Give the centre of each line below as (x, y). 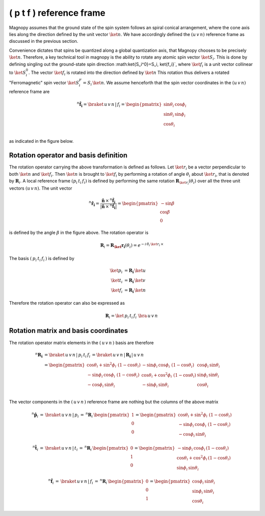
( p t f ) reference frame (57, 13)
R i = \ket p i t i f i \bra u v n (132, 317)
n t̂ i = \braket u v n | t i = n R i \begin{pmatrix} (80, 448)
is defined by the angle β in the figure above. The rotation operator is (79, 233)
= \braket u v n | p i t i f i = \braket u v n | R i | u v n (94, 355)
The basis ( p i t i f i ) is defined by (42, 259)
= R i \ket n (135, 290)
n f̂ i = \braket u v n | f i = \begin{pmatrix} (119, 105)
